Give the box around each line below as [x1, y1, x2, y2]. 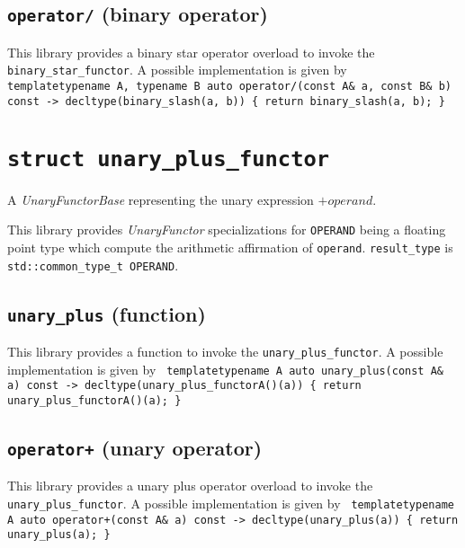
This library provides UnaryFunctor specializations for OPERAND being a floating [7, 220, 446, 239]
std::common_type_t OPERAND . [7, 255, 179, 274]
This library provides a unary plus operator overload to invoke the [7, 476, 373, 495]
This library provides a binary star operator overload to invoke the [7, 42, 375, 61]
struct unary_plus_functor [7, 146, 330, 172]
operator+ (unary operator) [7, 433, 263, 461]
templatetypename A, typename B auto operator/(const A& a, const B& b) [7, 80, 452, 93]
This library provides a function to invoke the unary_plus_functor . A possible [7, 341, 443, 360]
